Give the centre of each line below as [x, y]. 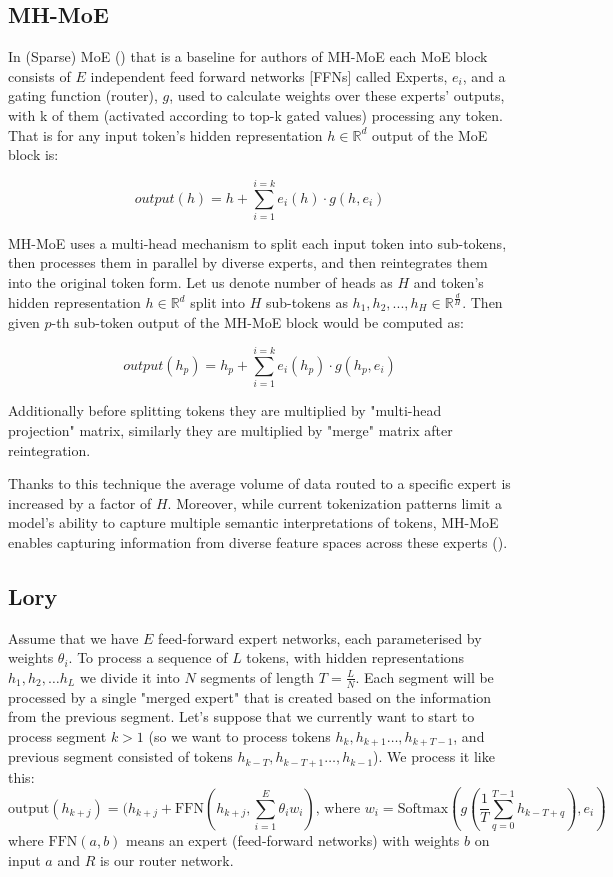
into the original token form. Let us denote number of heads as [200, 282]
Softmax [423, 808]
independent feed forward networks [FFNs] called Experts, [269, 75]
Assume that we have [73, 637]
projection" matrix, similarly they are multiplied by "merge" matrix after [230, 429]
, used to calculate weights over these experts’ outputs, [337, 95]
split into [218, 302]
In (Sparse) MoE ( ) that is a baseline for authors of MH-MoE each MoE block [248, 56]
